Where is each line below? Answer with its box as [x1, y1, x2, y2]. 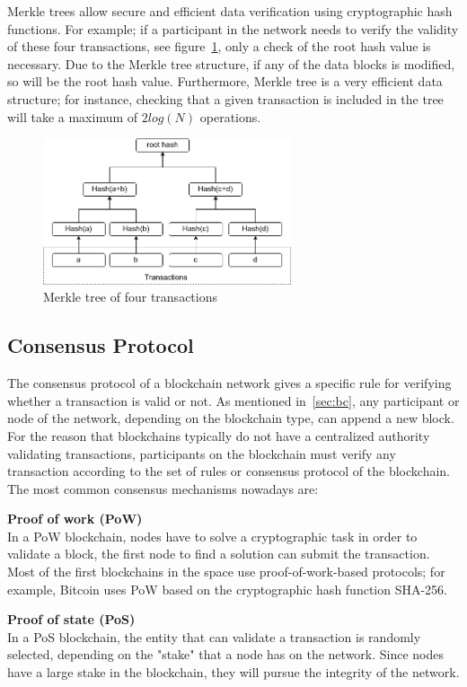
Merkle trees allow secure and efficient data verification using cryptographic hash [7, 2, 453, 20]
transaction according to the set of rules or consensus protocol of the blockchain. [7, 462, 450, 480]
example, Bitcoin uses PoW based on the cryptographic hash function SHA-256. [7, 579, 448, 598]
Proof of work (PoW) [7, 509, 143, 528]
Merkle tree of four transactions [43, 287, 217, 306]
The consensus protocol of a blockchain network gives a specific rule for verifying [7, 374, 452, 392]
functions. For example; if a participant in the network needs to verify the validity [7, 19, 459, 38]
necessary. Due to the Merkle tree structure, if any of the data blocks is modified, [7, 54, 455, 73]
